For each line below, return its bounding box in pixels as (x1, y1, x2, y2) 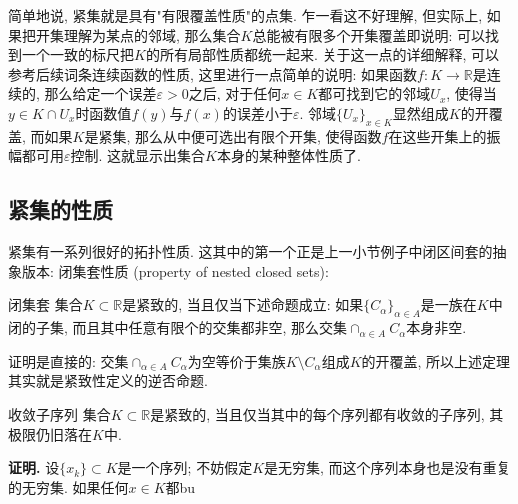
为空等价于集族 (187, 350, 286, 371)
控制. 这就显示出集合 (70, 145, 206, 166)
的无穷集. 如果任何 (8, 476, 129, 497)
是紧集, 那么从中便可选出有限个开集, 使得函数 (84, 125, 382, 146)
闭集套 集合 (8, 294, 83, 315)
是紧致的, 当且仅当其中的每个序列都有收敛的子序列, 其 (150, 403, 504, 424)
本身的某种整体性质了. (216, 145, 361, 166)
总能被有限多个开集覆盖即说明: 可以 (252, 24, 486, 45)
